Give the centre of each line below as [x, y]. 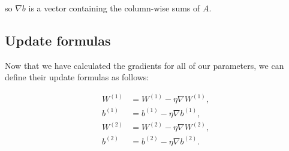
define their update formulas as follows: [77, 77]
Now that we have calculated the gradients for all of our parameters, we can [144, 65]
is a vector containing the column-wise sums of [114, 8]
